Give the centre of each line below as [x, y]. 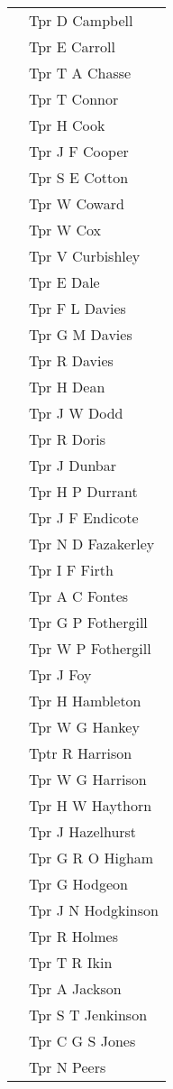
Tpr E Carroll [72, 46]
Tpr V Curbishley [85, 256]
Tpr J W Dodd [76, 413]
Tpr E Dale [64, 282]
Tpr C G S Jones [82, 1041]
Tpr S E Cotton [79, 177]
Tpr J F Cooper [79, 151]
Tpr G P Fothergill [88, 622]
